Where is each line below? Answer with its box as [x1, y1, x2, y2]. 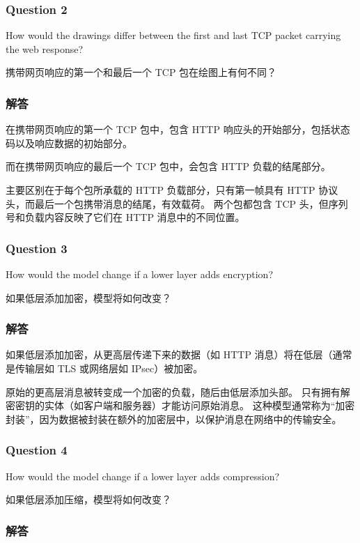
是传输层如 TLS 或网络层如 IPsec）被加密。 [6, 361, 203, 375]
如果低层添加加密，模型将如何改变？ [6, 290, 171, 305]
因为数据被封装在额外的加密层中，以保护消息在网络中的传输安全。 [39, 411, 342, 426]
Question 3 [6, 239, 68, 257]
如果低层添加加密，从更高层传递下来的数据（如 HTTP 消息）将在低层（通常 [6, 347, 352, 362]
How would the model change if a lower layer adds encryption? [6, 267, 274, 281]
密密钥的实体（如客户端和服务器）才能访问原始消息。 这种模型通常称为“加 [6, 398, 345, 413]
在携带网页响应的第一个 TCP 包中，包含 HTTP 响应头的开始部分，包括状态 [6, 122, 350, 137]
